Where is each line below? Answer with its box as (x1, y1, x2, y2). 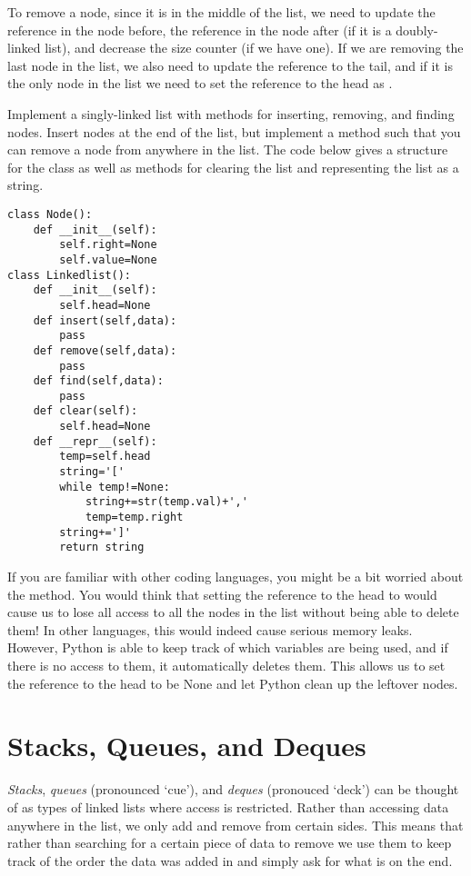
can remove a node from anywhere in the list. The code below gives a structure (7, 140, 448, 159)
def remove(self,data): (33, 343, 177, 357)
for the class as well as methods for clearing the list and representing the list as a (7, 157, 459, 176)
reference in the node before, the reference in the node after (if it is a (7, 20, 392, 39)
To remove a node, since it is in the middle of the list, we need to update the (7, 3, 436, 21)
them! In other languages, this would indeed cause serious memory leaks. (7, 620, 413, 639)
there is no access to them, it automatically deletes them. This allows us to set (7, 656, 446, 674)
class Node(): (7, 207, 93, 221)
